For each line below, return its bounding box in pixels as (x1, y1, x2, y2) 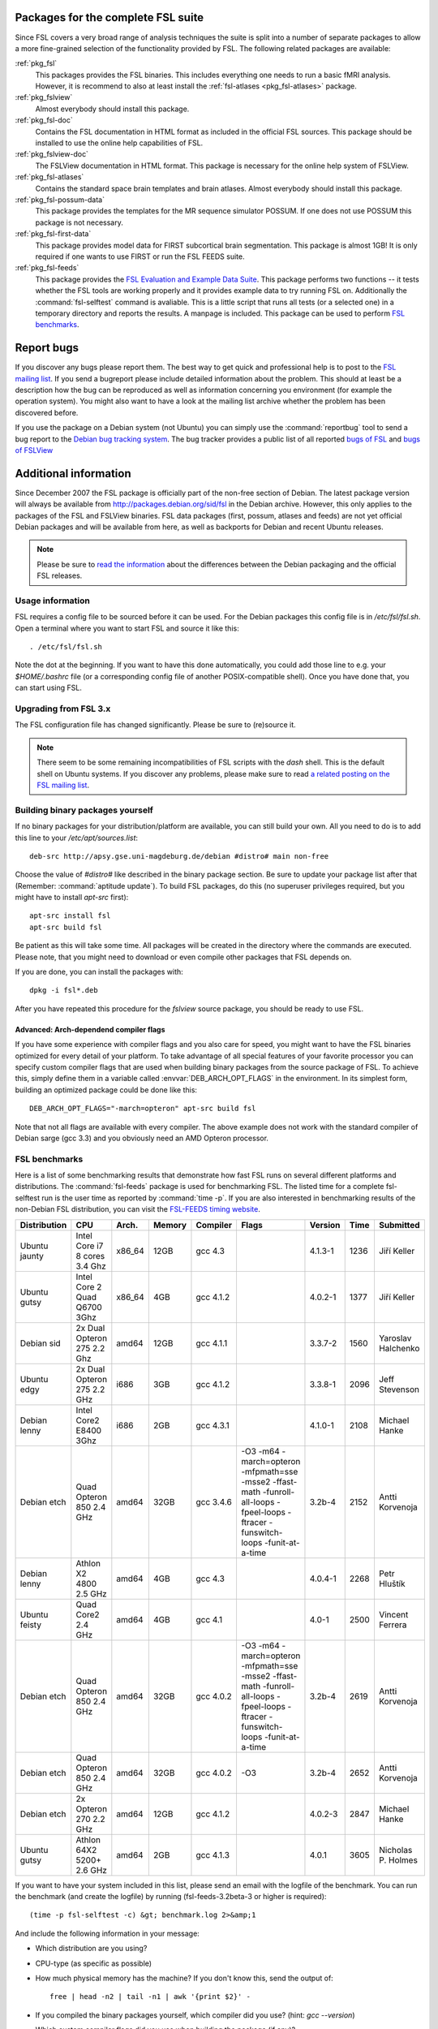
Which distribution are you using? (35, 1944, 148, 1954)
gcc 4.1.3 (195, 1849, 230, 1860)
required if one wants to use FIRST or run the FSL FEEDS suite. (35, 252, 245, 261)
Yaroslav (378, 1332, 412, 1343)
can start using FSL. (15, 683, 83, 693)
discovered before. (15, 407, 79, 417)
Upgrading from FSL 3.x (15, 703, 111, 714)
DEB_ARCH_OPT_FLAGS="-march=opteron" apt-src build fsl (29, 1104, 256, 1114)
